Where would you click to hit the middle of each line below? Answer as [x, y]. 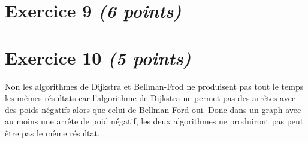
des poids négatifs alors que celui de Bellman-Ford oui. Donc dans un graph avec [153, 109]
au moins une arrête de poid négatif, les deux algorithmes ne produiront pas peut [154, 121]
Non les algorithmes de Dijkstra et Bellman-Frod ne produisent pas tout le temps [154, 86]
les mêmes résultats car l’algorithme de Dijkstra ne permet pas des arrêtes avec [150, 98]
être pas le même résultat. [52, 133]
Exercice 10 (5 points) [98, 57]
